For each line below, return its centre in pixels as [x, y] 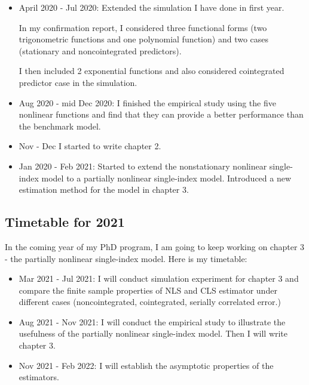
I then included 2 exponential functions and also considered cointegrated [152, 71]
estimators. [39, 377]
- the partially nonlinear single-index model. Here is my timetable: [126, 258]
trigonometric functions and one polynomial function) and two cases [144, 39]
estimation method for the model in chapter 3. [104, 190]
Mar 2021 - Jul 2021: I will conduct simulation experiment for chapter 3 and [159, 278]
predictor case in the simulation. [78, 82]
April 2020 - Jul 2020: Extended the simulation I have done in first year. [152, 7]
